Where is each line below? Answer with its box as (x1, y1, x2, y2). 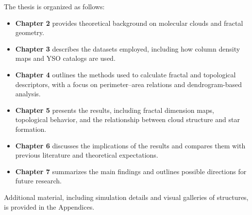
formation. (15, 124, 47, 134)
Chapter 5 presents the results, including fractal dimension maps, (15, 105, 214, 115)
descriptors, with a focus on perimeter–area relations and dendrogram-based (15, 79, 242, 89)
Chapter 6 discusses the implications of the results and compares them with (15, 140, 246, 150)
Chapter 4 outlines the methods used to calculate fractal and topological (15, 69, 236, 79)
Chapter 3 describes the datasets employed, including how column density (15, 43, 240, 54)
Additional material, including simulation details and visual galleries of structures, (4, 192, 249, 202)
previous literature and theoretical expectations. (15, 150, 158, 160)
